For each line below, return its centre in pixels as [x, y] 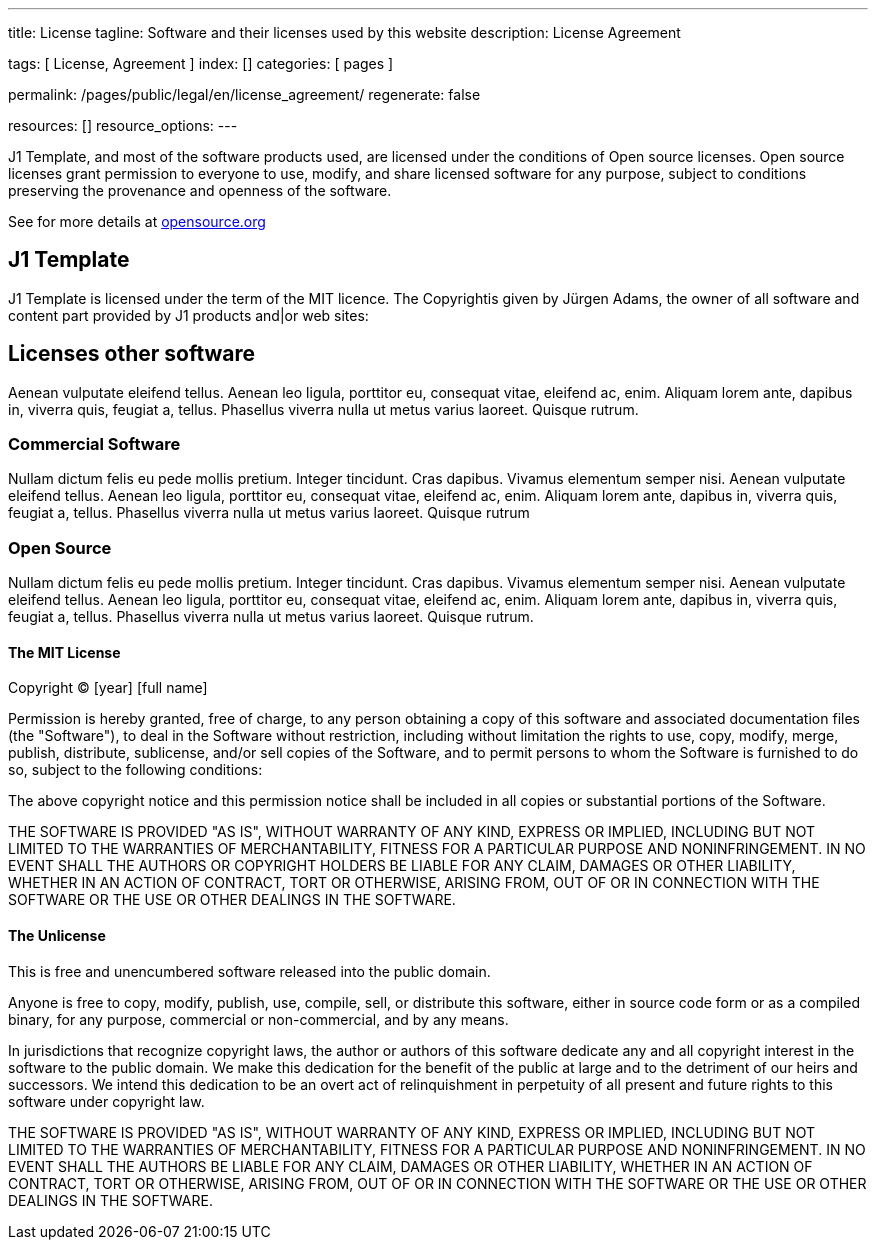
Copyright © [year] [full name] [108, 688]
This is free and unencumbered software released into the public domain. [249, 971]
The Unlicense [57, 936]
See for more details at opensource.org [137, 221]
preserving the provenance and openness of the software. [200, 190]
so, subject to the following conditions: [135, 770]
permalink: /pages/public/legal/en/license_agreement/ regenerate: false [244, 94]
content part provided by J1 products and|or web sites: [188, 315]
